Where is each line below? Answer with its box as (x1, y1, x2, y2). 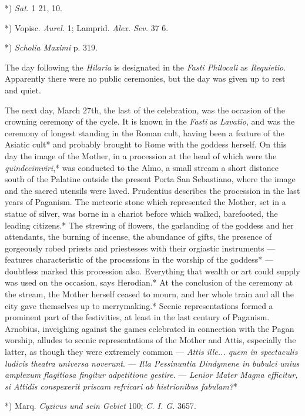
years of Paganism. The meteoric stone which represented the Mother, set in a (5, 196, 286, 208)
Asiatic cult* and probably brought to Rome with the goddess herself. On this (5, 138, 287, 150)
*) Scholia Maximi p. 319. (5, 41, 98, 53)
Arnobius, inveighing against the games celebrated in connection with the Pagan (5, 322, 294, 334)
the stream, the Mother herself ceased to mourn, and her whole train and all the (5, 288, 294, 300)
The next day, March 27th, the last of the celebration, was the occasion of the (5, 103, 286, 116)
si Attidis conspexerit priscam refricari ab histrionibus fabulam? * (5, 380, 237, 392)
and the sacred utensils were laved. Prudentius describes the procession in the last (5, 184, 300, 196)
